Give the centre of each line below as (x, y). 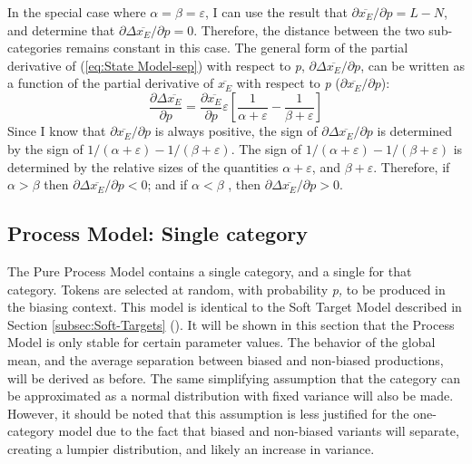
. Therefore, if (412, 166)
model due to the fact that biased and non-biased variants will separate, (259, 431)
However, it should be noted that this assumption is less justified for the (208, 413)
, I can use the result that (276, 12)
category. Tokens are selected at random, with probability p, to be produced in (226, 289)
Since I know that (57, 131)
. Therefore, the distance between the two (309, 29)
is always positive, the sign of (236, 131)
